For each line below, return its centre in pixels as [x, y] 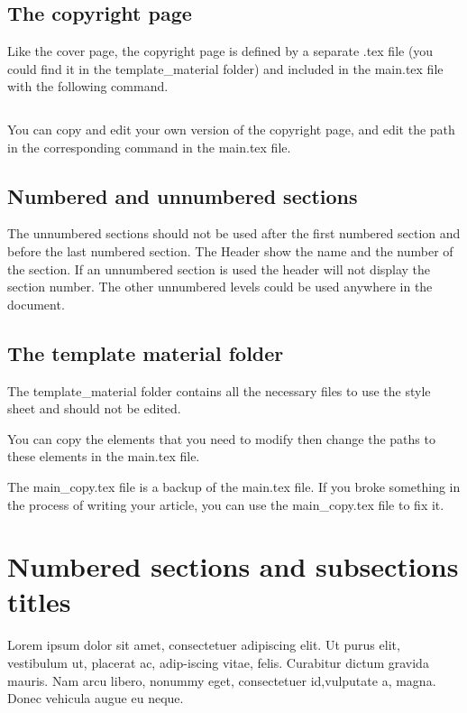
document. [36, 304]
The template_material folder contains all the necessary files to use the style [219, 390]
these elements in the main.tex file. [104, 456]
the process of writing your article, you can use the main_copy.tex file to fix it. [226, 504]
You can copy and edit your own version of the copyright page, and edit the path [231, 129]
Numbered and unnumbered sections [183, 195]
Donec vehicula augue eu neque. [96, 698]
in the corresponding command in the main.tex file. [149, 147]
